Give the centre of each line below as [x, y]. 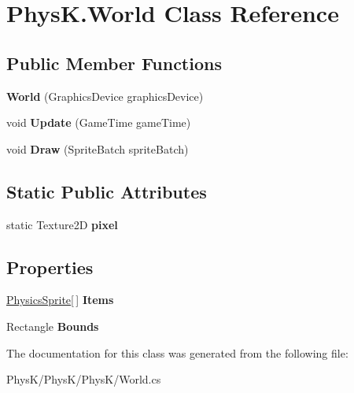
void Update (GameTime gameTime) [99, 122]
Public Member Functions [114, 63]
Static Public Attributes [107, 191]
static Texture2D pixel [62, 224]
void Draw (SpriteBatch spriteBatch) [98, 148]
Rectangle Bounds [53, 326]
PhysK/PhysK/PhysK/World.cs [84, 379]
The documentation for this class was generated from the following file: [177, 352]
